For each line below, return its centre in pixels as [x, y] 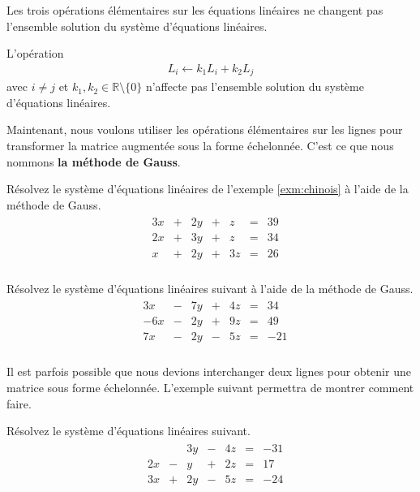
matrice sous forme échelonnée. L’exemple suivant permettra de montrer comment [210, 387]
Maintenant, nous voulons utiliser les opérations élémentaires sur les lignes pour [205, 129]
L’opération [35, 53]
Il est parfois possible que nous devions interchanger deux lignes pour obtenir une [209, 371]
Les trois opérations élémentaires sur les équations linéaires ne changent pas [195, 10]
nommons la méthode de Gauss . [94, 161]
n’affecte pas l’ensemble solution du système [255, 86]
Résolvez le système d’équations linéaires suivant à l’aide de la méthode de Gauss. [210, 288]
